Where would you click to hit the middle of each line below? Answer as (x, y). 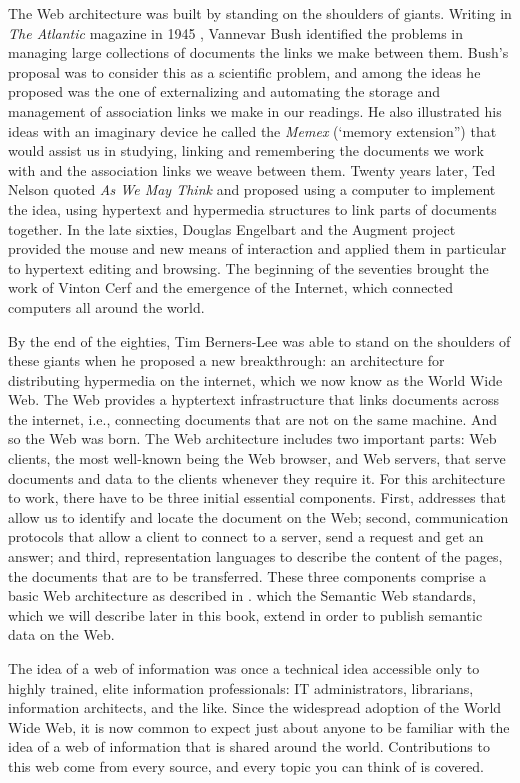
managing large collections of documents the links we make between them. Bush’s (258, 52)
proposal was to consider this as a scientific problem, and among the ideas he (244, 71)
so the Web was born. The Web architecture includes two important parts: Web (252, 438)
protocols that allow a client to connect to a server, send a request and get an (246, 536)
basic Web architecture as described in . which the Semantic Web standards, (242, 595)
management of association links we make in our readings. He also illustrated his (255, 110)
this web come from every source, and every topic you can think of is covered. (246, 765)
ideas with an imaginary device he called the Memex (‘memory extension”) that (252, 130)
